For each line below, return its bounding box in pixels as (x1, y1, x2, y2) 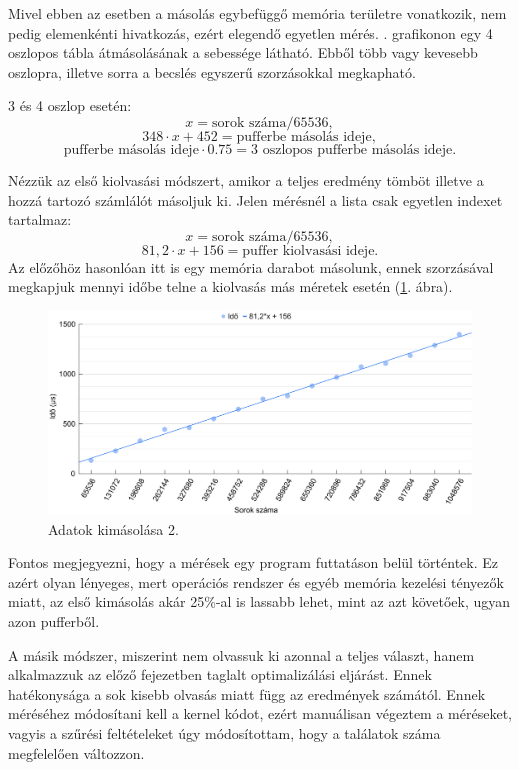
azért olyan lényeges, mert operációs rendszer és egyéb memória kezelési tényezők (8, 571, 504, 592)
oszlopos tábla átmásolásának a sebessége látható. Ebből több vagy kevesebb (8, 42, 478, 63)
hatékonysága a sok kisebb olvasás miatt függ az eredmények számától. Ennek (8, 683, 486, 704)
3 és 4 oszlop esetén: (8, 95, 132, 116)
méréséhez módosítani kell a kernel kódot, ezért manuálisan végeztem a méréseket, (8, 703, 512, 724)
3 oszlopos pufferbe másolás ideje (251, 142, 453, 157)
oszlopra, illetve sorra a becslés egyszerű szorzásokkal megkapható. (8, 61, 416, 82)
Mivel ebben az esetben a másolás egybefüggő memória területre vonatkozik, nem (8, 3, 507, 23)
